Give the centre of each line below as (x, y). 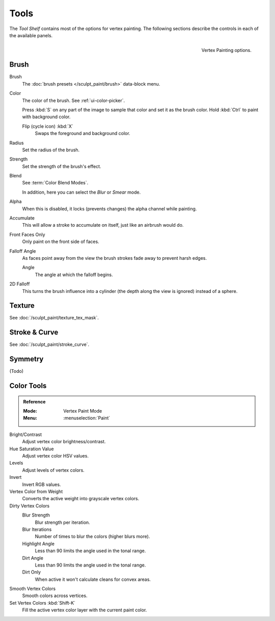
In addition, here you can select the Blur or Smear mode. (81, 192)
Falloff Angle (23, 251)
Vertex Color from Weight (36, 491)
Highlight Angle (38, 544)
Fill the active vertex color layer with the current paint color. (85, 610)
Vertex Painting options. (226, 50)
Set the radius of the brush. (51, 150)
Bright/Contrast (26, 434)
